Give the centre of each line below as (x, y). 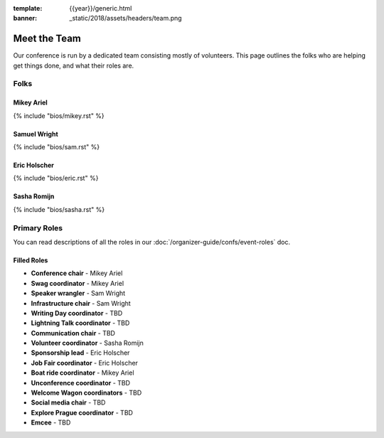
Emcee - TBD (51, 422)
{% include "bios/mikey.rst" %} (59, 116)
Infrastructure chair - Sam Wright (81, 303)
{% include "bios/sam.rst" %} (56, 147)
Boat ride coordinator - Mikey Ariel (82, 373)
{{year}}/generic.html (101, 8)
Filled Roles (31, 260)
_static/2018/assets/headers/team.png (126, 18)
